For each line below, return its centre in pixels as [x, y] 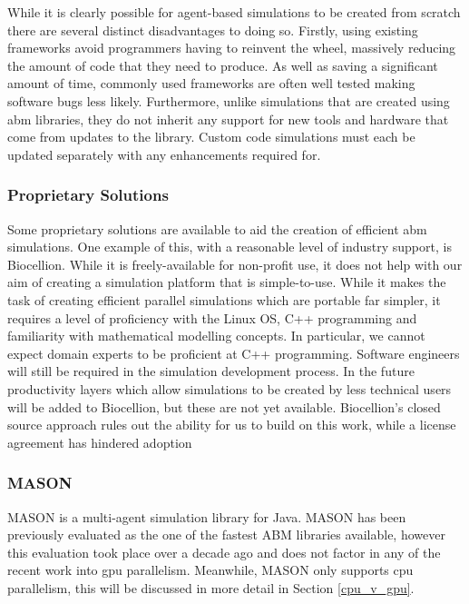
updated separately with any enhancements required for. [164, 154]
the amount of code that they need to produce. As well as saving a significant [223, 65]
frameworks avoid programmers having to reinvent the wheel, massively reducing [232, 48]
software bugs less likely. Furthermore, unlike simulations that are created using [229, 100]
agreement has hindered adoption [100, 442]
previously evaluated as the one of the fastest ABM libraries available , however [226, 535]
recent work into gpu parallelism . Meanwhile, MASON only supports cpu [210, 570]
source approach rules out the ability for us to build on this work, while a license [232, 425]
